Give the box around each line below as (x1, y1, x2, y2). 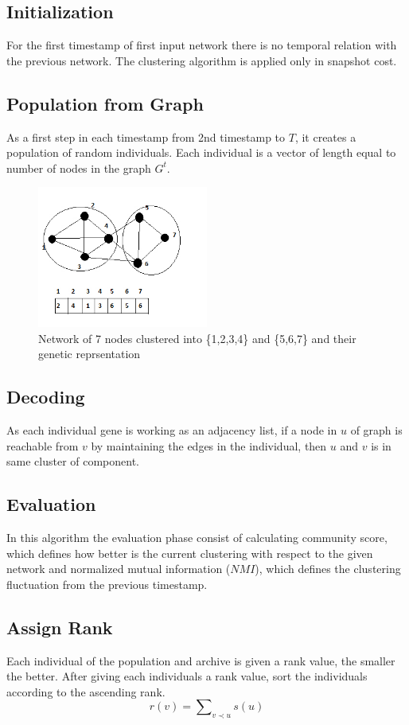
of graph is (350, 422, 403, 439)
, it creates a (294, 128, 356, 145)
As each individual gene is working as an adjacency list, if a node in (6, 422, 337, 439)
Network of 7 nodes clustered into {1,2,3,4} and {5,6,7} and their (38, 329, 356, 346)
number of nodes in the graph (6, 159, 151, 176)
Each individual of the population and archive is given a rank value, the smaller (6, 652, 395, 668)
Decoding (6, 384, 85, 409)
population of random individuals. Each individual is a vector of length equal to (6, 144, 396, 161)
